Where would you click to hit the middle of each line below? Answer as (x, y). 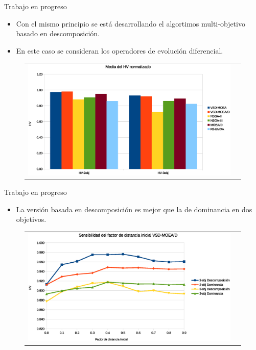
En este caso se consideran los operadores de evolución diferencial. (120, 50)
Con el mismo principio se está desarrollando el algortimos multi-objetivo (131, 23)
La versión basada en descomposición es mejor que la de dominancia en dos (134, 209)
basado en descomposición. (58, 33)
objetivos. (31, 219)
